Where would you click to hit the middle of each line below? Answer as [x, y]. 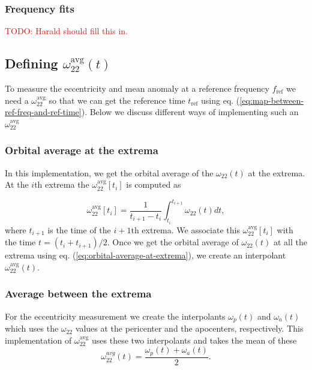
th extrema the [62, 184]
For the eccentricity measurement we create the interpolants [115, 316]
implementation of [38, 340]
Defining [31, 63]
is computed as [154, 184]
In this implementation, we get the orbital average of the [109, 172]
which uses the [32, 328]
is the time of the [79, 229]
